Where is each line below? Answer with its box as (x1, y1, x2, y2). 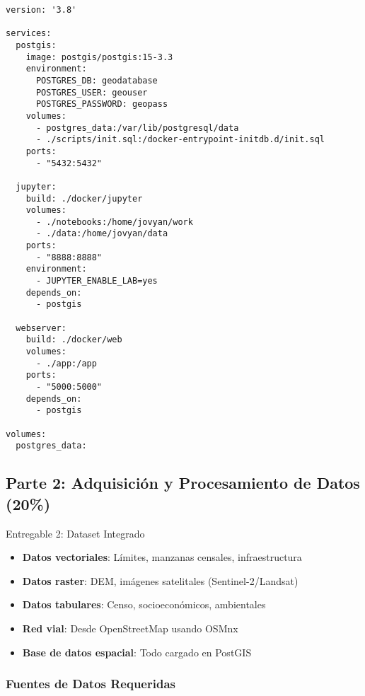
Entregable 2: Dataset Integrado (6, 526, 145, 540)
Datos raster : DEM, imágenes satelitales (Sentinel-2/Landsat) (22, 573, 299, 588)
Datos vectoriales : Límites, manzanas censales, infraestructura (22, 550, 302, 564)
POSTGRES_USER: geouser (35, 87, 148, 98)
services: (6, 28, 52, 39)
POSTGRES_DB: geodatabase (35, 75, 158, 86)
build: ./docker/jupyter (25, 193, 143, 204)
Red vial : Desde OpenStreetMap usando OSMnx (22, 620, 238, 635)
